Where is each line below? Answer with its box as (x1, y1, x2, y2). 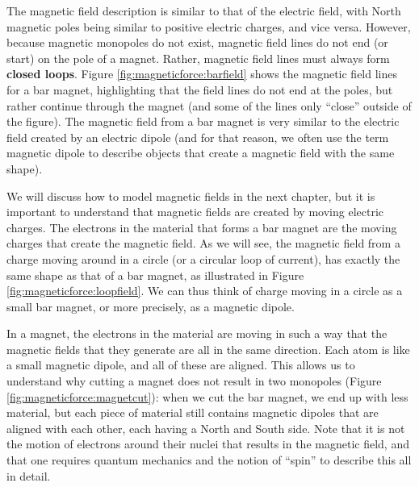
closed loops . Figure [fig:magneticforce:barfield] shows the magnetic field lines (6, 65, 397, 82)
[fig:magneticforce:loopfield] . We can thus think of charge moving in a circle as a (6, 282, 403, 299)
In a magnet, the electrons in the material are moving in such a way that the (6, 325, 388, 342)
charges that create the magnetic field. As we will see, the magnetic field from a (6, 235, 400, 252)
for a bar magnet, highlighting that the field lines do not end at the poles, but (6, 81, 393, 98)
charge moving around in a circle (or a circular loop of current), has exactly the (6, 250, 400, 267)
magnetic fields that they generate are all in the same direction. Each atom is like (6, 340, 410, 357)
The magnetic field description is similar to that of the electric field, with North (6, 2, 401, 19)
